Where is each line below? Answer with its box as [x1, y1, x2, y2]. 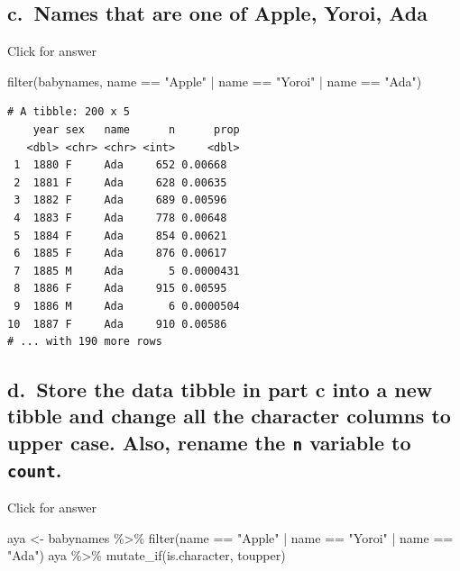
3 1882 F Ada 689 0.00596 [14, 194, 227, 207]
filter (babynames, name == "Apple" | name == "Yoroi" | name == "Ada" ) [7, 71, 422, 90]
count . [7, 455, 62, 483]
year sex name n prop [32, 122, 240, 136]
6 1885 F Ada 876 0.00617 [14, 247, 227, 260]
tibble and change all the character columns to [7, 402, 451, 430]
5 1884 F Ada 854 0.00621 [14, 229, 227, 242]
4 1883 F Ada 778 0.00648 [14, 211, 227, 224]
